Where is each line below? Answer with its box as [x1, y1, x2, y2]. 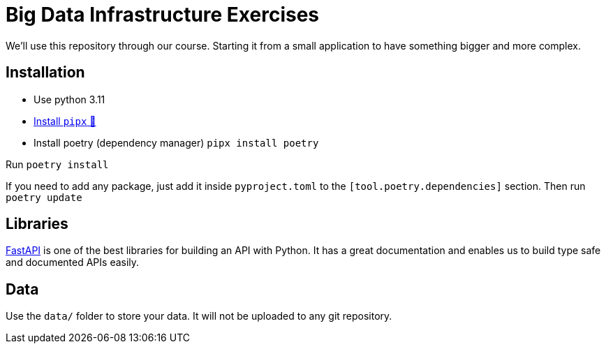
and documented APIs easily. [6, 256, 140, 269]
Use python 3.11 [34, 93, 105, 105]
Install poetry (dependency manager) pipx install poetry [34, 136, 319, 149]
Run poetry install [6, 158, 109, 170]
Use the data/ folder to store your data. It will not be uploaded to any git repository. [6, 310, 392, 322]
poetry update [6, 191, 82, 203]
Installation [6, 64, 85, 82]
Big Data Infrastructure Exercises [6, 3, 320, 27]
